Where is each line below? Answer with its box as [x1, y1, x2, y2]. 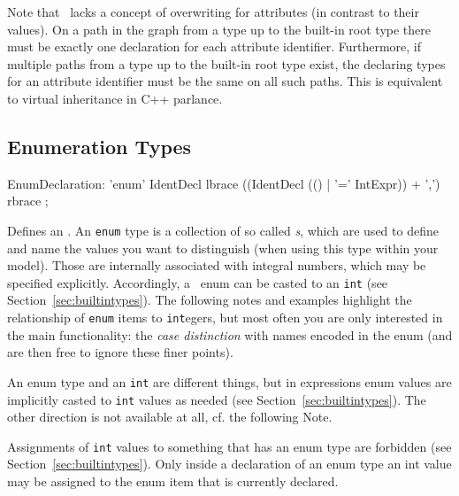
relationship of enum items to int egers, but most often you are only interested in [7, 308, 443, 327]
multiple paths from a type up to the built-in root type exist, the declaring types [7, 54, 446, 73]
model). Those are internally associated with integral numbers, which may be [7, 256, 426, 275]
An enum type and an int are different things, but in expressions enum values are [7, 372, 452, 391]
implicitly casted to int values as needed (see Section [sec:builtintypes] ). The [7, 390, 426, 408]
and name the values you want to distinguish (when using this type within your [7, 238, 439, 257]
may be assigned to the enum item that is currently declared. [7, 472, 339, 491]
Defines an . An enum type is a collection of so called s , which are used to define [7, 221, 439, 239]
